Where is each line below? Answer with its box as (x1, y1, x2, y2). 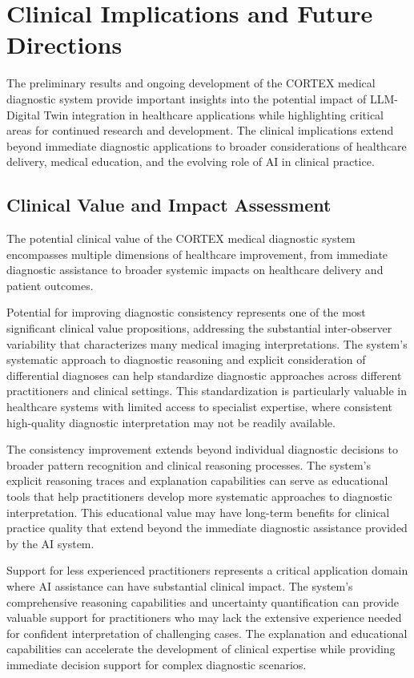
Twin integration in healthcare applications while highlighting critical (43, 106, 384, 123)
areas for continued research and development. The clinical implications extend (6, 122, 394, 139)
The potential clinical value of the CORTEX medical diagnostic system (6, 230, 356, 247)
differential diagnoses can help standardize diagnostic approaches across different (6, 366, 402, 383)
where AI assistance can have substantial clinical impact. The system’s (6, 577, 353, 594)
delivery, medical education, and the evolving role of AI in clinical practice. (6, 153, 375, 170)
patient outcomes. (6, 276, 94, 293)
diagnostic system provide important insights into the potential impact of (6, 90, 367, 107)
